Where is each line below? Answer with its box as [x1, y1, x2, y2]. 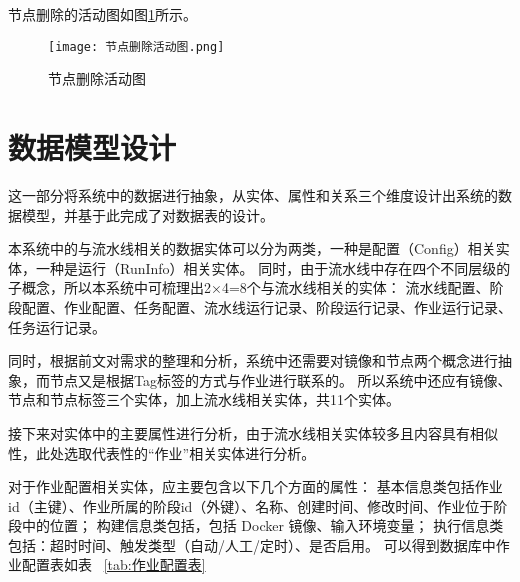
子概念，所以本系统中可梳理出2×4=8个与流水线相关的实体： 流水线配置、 [8, 277, 490, 298]
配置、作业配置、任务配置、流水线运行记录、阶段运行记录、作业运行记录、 [21, 296, 512, 317]
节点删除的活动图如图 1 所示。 [8, 4, 197, 24]
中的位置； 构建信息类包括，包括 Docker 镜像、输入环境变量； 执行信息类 [21, 515, 504, 536]
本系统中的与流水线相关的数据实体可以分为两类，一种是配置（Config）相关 [8, 238, 496, 259]
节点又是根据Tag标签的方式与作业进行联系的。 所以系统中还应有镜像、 [49, 369, 512, 390]
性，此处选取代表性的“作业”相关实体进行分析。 [8, 442, 316, 463]
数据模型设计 [8, 127, 177, 168]
